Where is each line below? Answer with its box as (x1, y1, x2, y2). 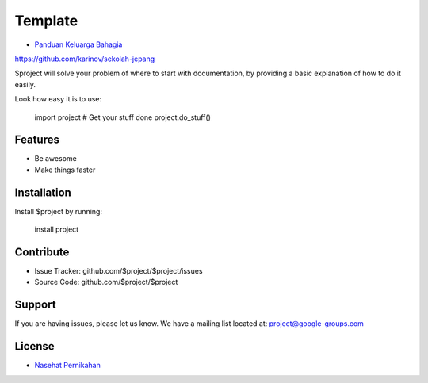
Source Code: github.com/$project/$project (34, 278, 178, 287)
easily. (14, 79, 36, 89)
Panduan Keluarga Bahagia (34, 40, 123, 49)
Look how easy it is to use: (14, 94, 102, 104)
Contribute (14, 245, 70, 259)
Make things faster (34, 165, 96, 174)
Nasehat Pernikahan (34, 361, 101, 370)
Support (14, 298, 56, 312)
